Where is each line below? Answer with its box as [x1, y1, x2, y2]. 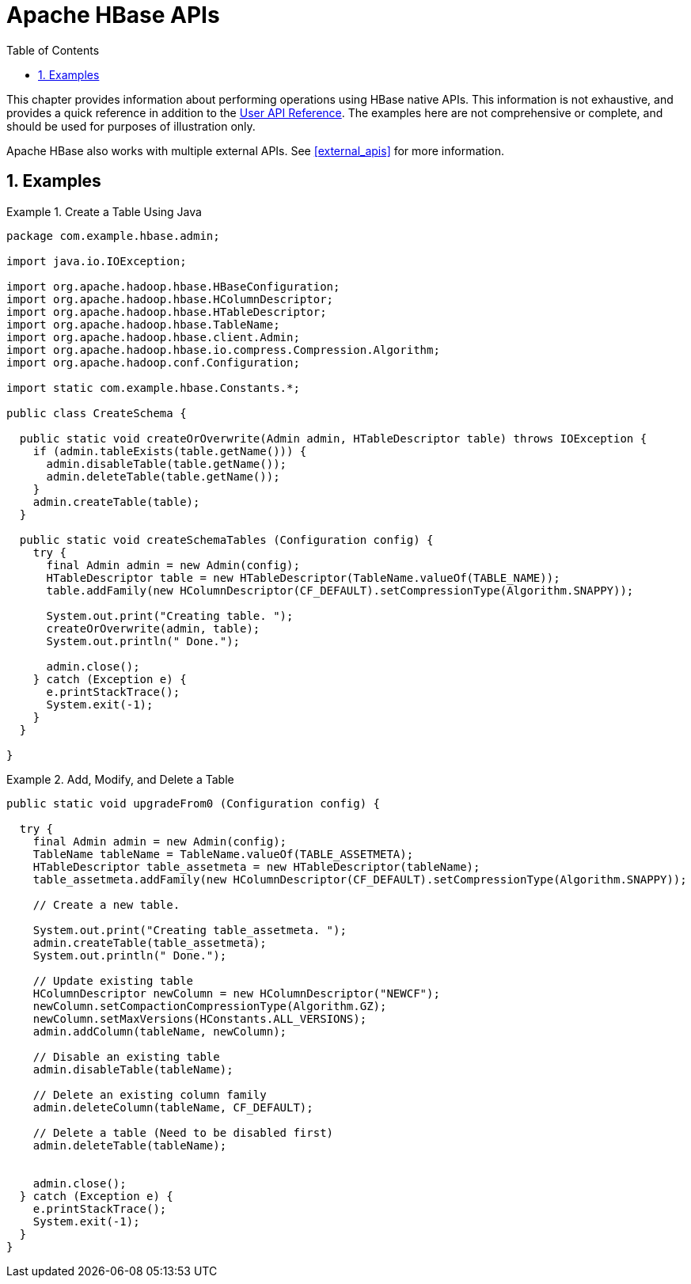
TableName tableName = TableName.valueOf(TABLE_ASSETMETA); [32, 847, 414, 860]
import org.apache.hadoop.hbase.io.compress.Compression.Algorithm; [6, 343, 440, 356]
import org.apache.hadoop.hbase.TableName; [6, 317, 280, 331]
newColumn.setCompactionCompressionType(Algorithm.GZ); [32, 999, 387, 1012]
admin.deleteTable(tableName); [32, 1138, 227, 1152]
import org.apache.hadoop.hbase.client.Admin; [6, 330, 300, 344]
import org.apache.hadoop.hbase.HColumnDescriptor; [6, 292, 334, 306]
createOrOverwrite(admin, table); [46, 621, 260, 635]
